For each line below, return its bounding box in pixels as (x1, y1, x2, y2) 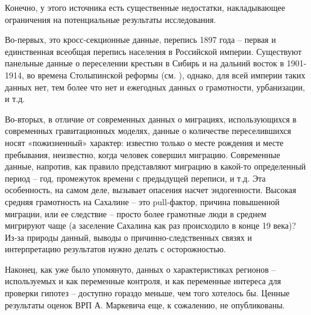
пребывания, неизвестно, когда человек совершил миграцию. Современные (5, 148, 280, 161)
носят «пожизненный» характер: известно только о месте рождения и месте (5, 136, 284, 148)
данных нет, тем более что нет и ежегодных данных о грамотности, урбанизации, (5, 80, 305, 93)
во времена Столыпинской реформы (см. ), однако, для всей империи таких (27, 68, 306, 81)
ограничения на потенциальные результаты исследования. (5, 13, 216, 25)
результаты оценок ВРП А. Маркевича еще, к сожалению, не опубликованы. (5, 298, 285, 311)
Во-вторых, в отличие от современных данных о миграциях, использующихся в (5, 112, 297, 125)
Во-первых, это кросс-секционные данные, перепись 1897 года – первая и (5, 33, 276, 46)
